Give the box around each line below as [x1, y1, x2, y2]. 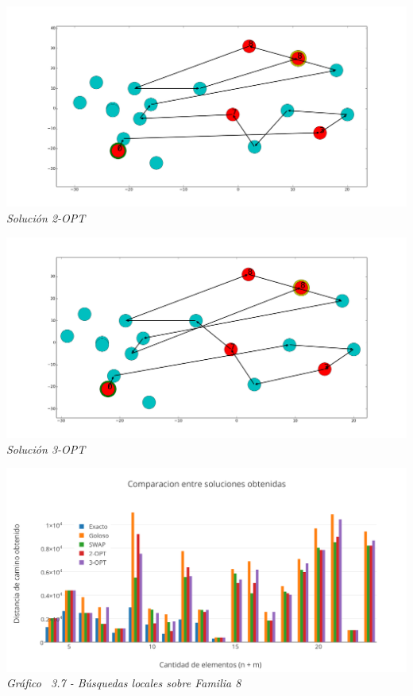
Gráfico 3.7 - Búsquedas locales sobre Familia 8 [6, 675, 241, 691]
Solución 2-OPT [6, 210, 86, 226]
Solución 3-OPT [6, 440, 86, 457]
